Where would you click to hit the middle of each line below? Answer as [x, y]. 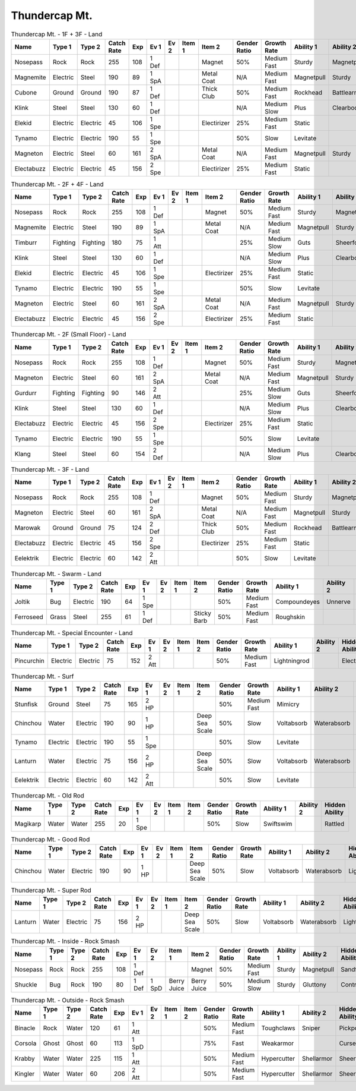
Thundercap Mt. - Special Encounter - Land [72, 633]
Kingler [25, 1074]
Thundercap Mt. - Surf [42, 676]
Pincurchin [29, 661]
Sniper [311, 1028]
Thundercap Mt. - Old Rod [47, 796]
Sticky [203, 613]
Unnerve [338, 602]
